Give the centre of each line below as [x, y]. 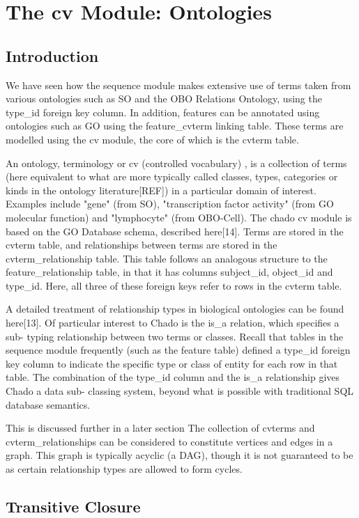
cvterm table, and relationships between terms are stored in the [142, 245]
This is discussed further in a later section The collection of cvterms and [160, 428]
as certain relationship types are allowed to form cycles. [124, 469]
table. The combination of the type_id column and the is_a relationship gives [173, 377]
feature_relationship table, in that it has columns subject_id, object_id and [169, 272]
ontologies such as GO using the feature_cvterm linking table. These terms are [175, 126]
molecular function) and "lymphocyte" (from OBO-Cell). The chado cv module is [179, 217]
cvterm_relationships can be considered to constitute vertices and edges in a [169, 441]
